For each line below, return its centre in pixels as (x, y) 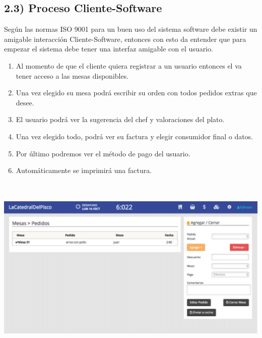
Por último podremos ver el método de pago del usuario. (103, 153)
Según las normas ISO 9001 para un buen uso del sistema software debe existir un (131, 29)
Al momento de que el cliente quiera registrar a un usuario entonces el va (129, 65)
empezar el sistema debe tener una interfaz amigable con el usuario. (109, 49)
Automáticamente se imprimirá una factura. (84, 170)
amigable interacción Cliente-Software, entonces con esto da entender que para (125, 39)
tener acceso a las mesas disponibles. (72, 75)
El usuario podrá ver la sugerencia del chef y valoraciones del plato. (120, 119)
